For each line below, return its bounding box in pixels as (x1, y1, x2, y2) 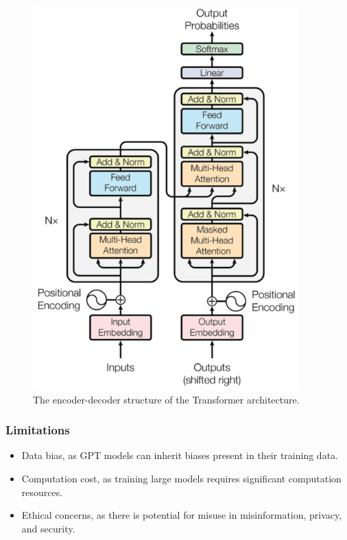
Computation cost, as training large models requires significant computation (21, 471, 342, 485)
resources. (21, 484, 63, 499)
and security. (21, 521, 75, 535)
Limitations (5, 421, 70, 438)
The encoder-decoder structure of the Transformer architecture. (33, 392, 300, 406)
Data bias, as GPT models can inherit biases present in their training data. (21, 448, 338, 462)
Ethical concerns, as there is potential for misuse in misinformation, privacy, (21, 508, 342, 522)
